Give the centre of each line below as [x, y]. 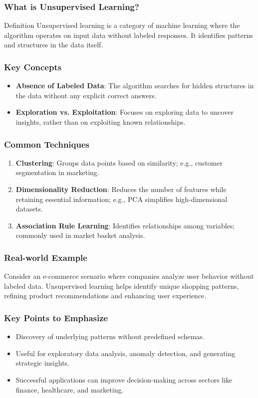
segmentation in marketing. [57, 172]
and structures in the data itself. [54, 45]
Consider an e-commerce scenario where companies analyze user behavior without [129, 276]
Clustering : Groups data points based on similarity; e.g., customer [119, 162]
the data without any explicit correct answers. [86, 95]
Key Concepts [33, 67]
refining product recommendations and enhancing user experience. [105, 296]
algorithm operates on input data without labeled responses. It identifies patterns [129, 35]
